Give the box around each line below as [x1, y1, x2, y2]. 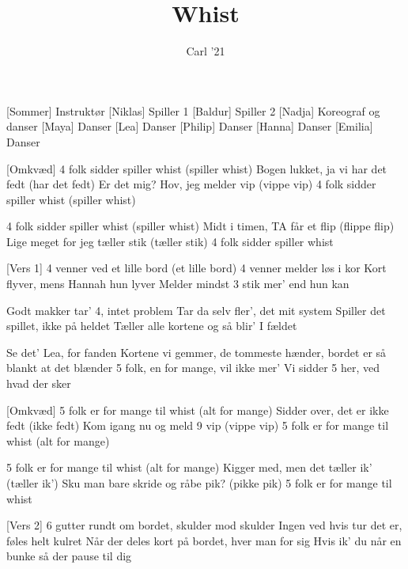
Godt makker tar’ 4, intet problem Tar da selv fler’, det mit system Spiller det [6, 302, 386, 318]
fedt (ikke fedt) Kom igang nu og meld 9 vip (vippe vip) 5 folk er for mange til [6, 417, 389, 434]
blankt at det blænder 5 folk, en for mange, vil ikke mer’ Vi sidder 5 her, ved [6, 359, 380, 376]
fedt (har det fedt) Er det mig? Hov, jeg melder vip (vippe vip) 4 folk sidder [6, 176, 376, 192]
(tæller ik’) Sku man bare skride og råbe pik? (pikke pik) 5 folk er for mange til [6, 475, 392, 491]
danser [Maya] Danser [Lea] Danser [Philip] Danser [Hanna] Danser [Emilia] [6, 118, 373, 135]
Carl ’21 [186, 43, 225, 59]
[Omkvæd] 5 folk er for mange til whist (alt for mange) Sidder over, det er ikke [6, 401, 389, 418]
